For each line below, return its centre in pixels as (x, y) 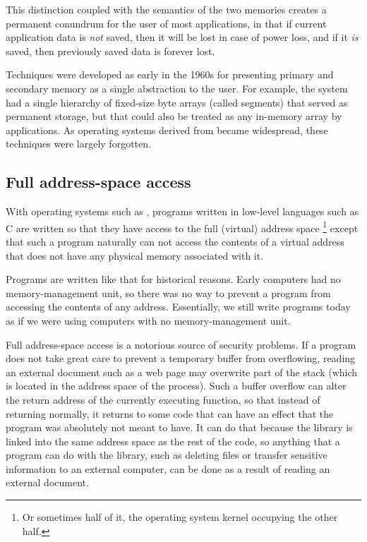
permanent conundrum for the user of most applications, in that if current (166, 23)
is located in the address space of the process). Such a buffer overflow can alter (176, 386)
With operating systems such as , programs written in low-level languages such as (182, 211)
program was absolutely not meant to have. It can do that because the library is (179, 427)
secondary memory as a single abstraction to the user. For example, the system (177, 88)
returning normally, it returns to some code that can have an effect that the (170, 413)
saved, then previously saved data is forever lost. (110, 50)
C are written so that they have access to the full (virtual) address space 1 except (182, 227)
